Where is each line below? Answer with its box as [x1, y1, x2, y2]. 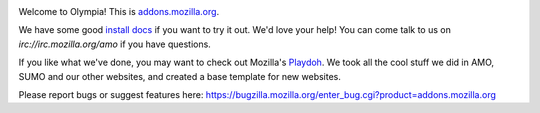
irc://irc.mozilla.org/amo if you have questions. [18, 38, 212, 50]
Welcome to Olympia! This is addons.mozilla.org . [18, 6, 220, 17]
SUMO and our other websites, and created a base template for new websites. [18, 70, 342, 82]
